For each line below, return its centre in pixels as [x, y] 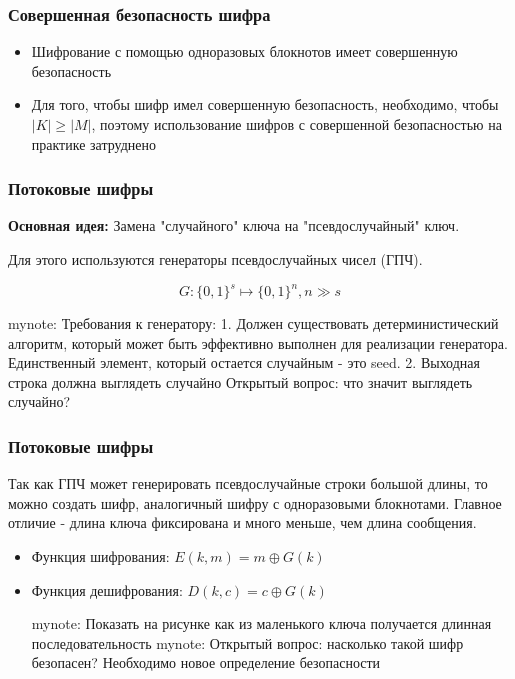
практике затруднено [93, 143]
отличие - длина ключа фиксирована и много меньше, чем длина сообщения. [242, 522]
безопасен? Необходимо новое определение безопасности [206, 662]
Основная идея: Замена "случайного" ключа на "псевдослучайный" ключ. [234, 225]
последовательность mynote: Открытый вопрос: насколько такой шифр [247, 642]
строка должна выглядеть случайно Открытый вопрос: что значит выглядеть [240, 381]
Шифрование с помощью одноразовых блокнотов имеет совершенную [244, 51]
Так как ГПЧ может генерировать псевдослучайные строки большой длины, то [248, 483]
